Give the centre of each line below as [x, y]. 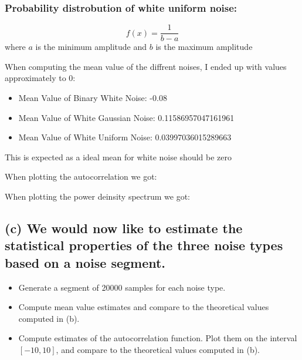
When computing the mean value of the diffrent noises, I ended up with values [146, 66]
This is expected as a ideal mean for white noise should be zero [118, 157]
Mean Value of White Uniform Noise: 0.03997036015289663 [125, 137]
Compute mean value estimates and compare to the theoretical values [144, 307]
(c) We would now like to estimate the [124, 228]
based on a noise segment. [85, 262]
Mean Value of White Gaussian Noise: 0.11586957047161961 [126, 117]
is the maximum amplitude [204, 47]
